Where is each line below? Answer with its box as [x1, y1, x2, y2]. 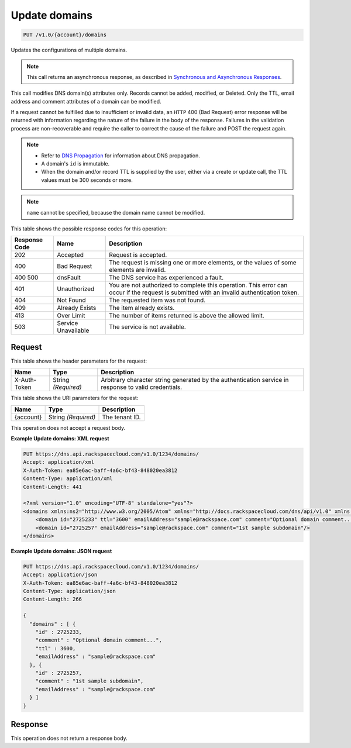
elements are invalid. [109, 266, 166, 274]
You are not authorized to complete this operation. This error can [109, 281, 288, 289]
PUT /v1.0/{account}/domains [23, 32, 107, 38]
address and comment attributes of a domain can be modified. [11, 98, 161, 105]
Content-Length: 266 [23, 596, 82, 602]
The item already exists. [109, 304, 175, 312]
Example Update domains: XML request [11, 435, 109, 442]
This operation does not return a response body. [11, 735, 128, 742]
